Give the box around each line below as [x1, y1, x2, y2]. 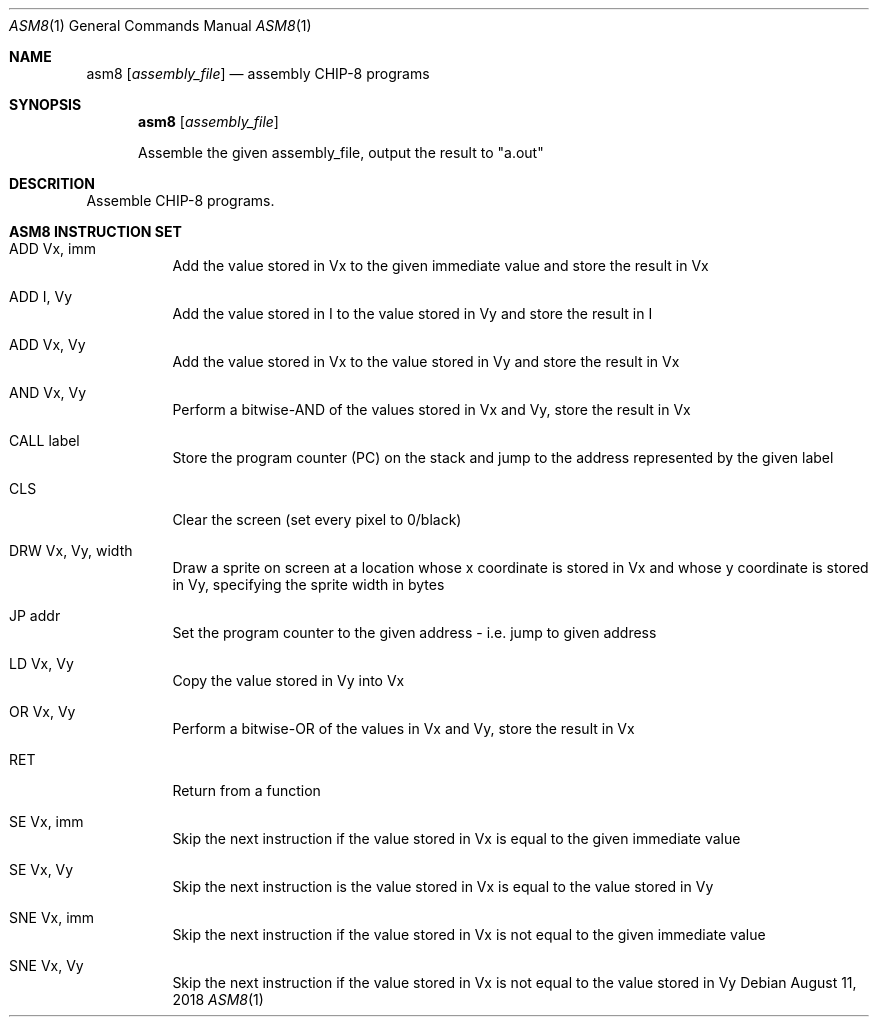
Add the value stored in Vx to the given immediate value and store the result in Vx [172, 257, 709, 274]
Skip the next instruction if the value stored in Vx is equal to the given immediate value [172, 830, 741, 847]
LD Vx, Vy [9, 655, 74, 672]
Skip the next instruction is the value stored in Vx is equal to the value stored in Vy [172, 878, 714, 895]
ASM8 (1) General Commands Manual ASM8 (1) [9, 17, 312, 34]
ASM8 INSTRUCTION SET [9, 223, 182, 240]
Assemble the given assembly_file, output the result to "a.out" [138, 144, 544, 161]
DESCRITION [9, 175, 95, 192]
